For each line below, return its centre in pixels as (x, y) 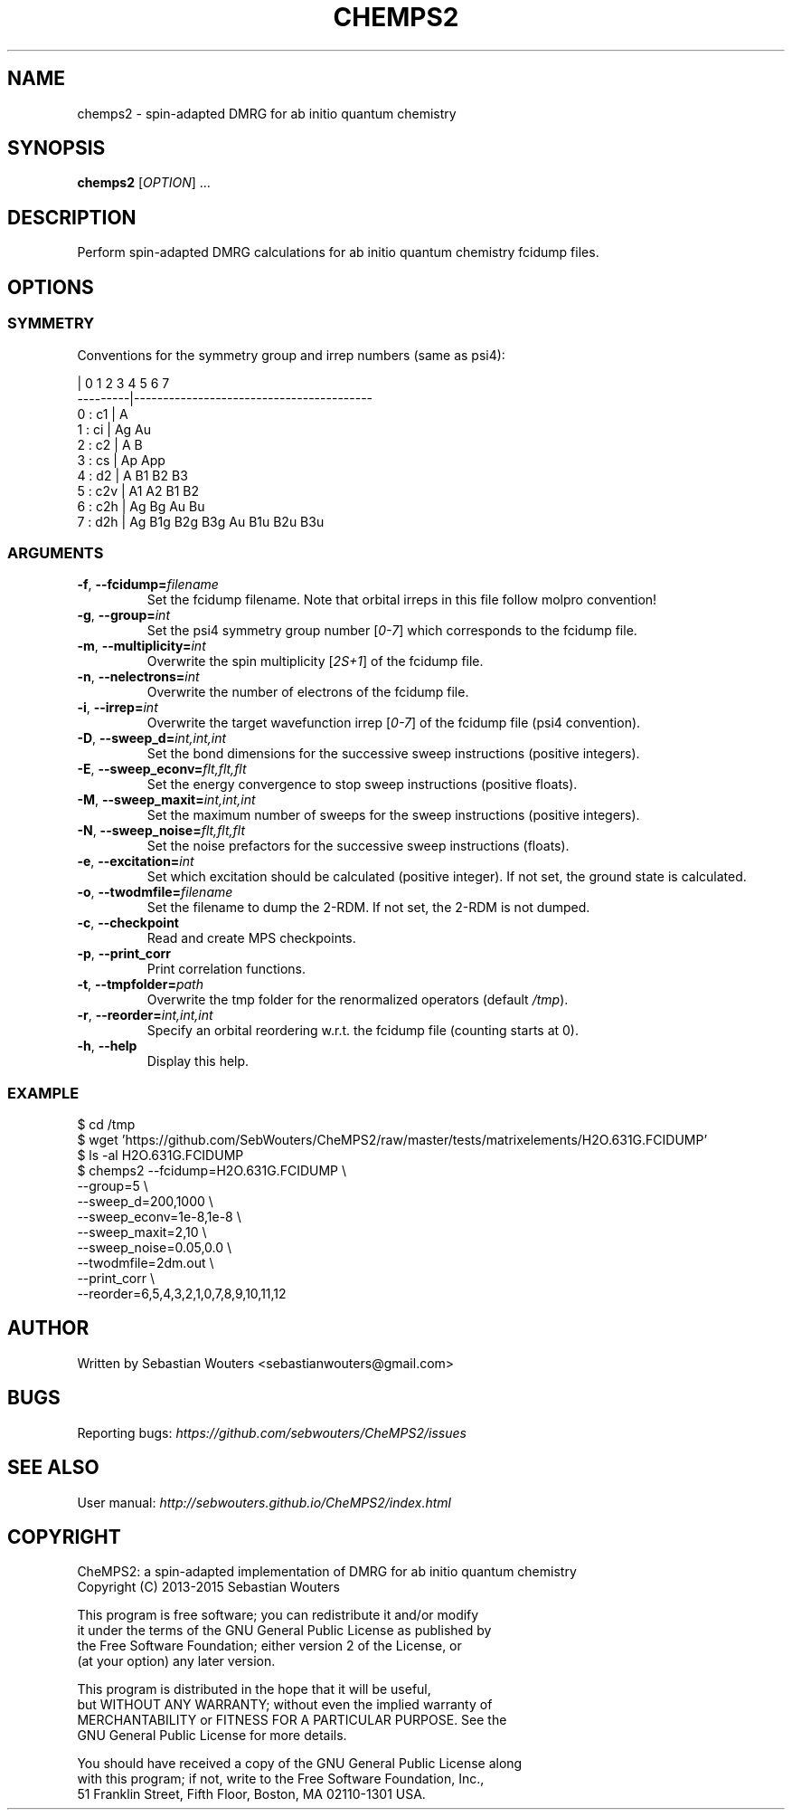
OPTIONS (51, 287)
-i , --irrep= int (118, 708)
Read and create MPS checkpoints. (251, 938)
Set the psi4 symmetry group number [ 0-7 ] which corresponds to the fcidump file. (392, 631)
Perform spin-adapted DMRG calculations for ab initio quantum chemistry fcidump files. (338, 252)
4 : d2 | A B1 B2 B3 (132, 475)
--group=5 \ (113, 1186)
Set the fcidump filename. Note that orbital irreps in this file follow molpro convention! (402, 600)
